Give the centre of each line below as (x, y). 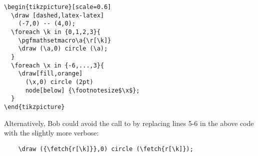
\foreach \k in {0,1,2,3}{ (56, 32)
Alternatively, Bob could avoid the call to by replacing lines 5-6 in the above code (129, 123)
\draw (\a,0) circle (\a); (63, 49)
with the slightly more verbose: (51, 133)
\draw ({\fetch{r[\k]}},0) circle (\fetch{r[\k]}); (106, 149)
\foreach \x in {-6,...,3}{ (58, 65)
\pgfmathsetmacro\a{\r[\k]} (65, 40)
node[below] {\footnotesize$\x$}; (83, 90)
